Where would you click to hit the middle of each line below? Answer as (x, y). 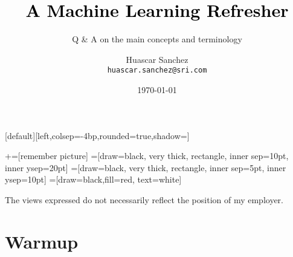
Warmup (42, 241)
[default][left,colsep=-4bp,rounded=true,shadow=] (97, 135)
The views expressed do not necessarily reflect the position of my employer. (144, 199)
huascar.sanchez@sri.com (157, 70)
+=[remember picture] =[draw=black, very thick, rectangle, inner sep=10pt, (147, 156)
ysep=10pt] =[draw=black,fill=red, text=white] (93, 179)
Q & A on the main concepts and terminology (157, 39)
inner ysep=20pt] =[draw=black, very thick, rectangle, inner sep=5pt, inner (146, 167)
